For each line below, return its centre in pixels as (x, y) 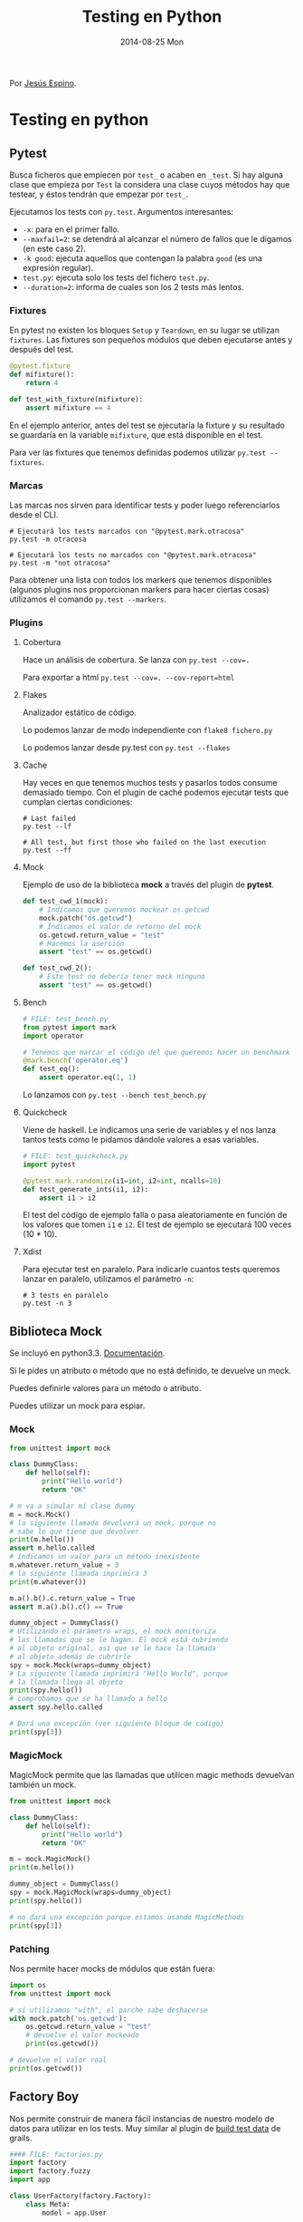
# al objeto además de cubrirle (70, 1657)
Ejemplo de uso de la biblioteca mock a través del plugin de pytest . (148, 884)
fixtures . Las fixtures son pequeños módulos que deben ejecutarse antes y (151, 340)
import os (28, 1985)
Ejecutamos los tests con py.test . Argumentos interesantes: (121, 211)
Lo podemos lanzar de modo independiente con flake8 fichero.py (147, 730)
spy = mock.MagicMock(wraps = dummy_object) (90, 1893)
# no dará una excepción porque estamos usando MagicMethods (127, 1917)
